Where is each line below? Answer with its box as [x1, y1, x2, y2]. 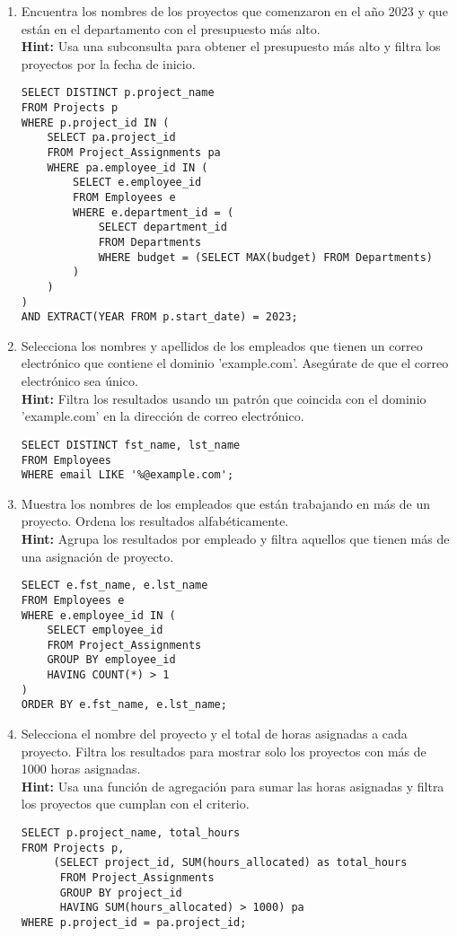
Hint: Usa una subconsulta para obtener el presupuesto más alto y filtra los [21, 37, 441, 56]
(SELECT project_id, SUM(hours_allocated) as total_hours [53, 856, 408, 870]
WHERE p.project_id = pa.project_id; [21, 916, 247, 929]
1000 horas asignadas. [21, 759, 141, 778]
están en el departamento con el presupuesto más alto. [21, 19, 321, 38]
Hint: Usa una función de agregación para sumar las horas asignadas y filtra [21, 776, 444, 795]
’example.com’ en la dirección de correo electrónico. [21, 407, 304, 425]
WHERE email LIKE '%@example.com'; [21, 468, 234, 482]
